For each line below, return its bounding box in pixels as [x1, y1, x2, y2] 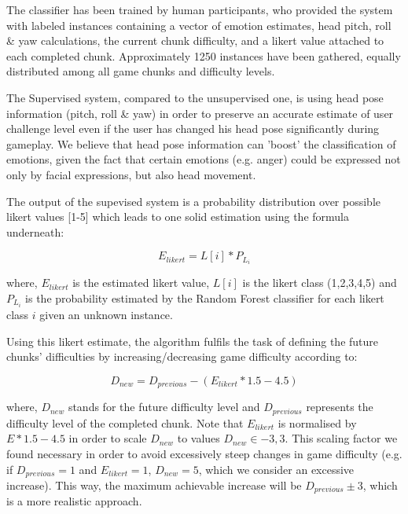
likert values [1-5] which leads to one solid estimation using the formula [6, 208, 350, 225]
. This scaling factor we [285, 430, 398, 446]
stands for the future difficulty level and [68, 398, 260, 415]
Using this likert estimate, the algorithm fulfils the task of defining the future [6, 332, 379, 349]
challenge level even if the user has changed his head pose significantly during [6, 120, 380, 137]
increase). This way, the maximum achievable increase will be [6, 477, 302, 494]
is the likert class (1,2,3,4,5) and [242, 274, 397, 291]
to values [177, 430, 220, 446]
